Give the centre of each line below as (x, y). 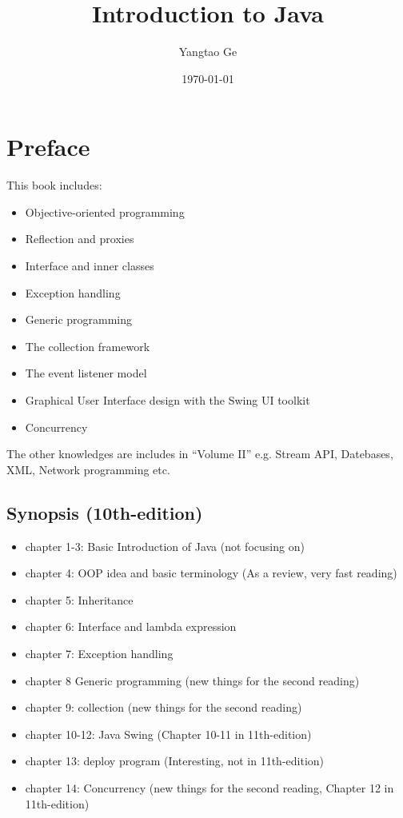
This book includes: (54, 185)
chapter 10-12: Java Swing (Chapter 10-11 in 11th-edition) (168, 734)
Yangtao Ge (208, 52)
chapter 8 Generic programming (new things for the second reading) (192, 680)
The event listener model (86, 373)
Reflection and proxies (80, 239)
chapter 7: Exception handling (99, 653)
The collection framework (88, 346)
